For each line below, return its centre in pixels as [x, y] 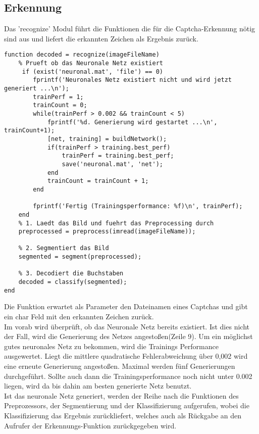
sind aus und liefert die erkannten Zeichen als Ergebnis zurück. [101, 38]
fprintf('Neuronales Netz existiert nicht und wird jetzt [133, 80]
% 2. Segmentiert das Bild [64, 248]
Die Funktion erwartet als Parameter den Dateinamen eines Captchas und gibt [126, 306]
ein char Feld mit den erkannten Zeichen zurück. [79, 317]
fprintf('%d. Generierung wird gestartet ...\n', [132, 122]
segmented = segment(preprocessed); [80, 257]
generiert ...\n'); [37, 89]
